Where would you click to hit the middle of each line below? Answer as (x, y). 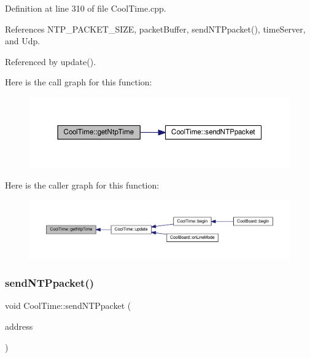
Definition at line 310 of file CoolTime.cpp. (86, 8)
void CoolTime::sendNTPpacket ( (68, 305)
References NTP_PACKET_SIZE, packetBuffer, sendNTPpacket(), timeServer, (155, 29)
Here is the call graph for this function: (79, 82)
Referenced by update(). (51, 61)
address (19, 326)
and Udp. (23, 41)
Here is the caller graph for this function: (82, 185)
